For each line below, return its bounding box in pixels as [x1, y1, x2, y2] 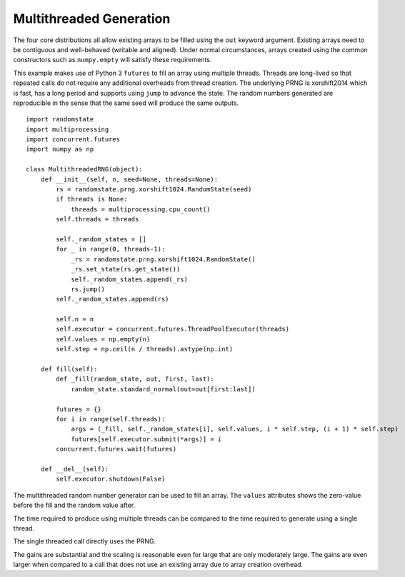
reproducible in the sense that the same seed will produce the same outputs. [13, 99, 239, 107]
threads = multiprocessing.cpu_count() [71, 205, 211, 214]
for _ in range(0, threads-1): [56, 245, 166, 254]
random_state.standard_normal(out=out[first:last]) [71, 385, 256, 393]
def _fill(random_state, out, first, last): [56, 375, 214, 383]
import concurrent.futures [26, 136, 121, 144]
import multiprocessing [26, 125, 109, 134]
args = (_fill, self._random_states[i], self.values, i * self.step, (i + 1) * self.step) [71, 425, 399, 433]
